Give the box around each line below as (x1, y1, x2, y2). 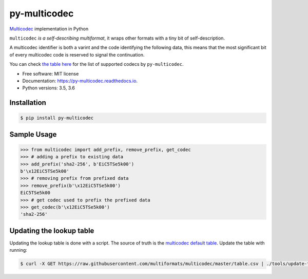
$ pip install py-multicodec (20, 115, 94, 121)
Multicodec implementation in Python (9, 26, 89, 32)
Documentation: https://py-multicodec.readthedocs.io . (22, 78, 138, 84)
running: (9, 247, 28, 253)
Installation (9, 98, 46, 107)
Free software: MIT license (22, 70, 79, 77)
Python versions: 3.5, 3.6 (22, 85, 75, 91)
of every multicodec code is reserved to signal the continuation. (9, 51, 145, 58)
